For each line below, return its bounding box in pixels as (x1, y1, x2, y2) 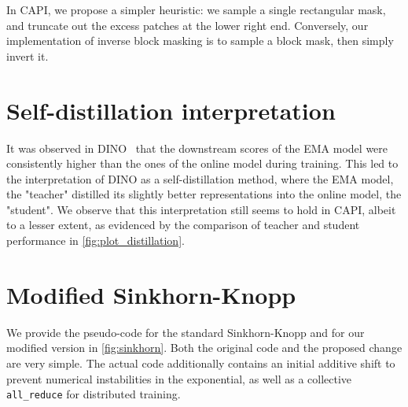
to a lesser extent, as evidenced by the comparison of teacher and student (6, 216, 360, 233)
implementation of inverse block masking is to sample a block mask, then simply (6, 32, 394, 49)
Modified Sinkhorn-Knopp (6, 278, 296, 310)
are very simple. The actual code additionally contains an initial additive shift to (6, 354, 395, 371)
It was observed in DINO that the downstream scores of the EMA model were (6, 139, 388, 156)
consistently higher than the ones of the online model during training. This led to (6, 155, 399, 172)
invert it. (6, 47, 49, 64)
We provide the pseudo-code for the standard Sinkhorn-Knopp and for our (6, 324, 365, 340)
